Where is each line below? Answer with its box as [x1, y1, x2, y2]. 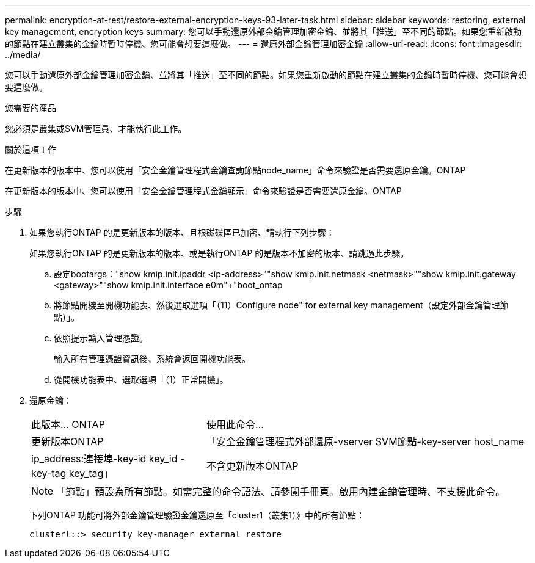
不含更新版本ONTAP [206, 460, 299, 472]
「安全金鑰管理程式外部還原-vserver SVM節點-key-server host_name [206, 435, 525, 448]
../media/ [5, 49, 41, 60]
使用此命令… [206, 418, 264, 430]
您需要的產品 [5, 103, 56, 113]
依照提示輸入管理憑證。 [54, 333, 148, 343]
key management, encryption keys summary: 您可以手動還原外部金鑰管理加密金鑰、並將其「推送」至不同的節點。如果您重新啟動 [5, 26, 522, 37]
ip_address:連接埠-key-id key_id [31, 452, 178, 465]
